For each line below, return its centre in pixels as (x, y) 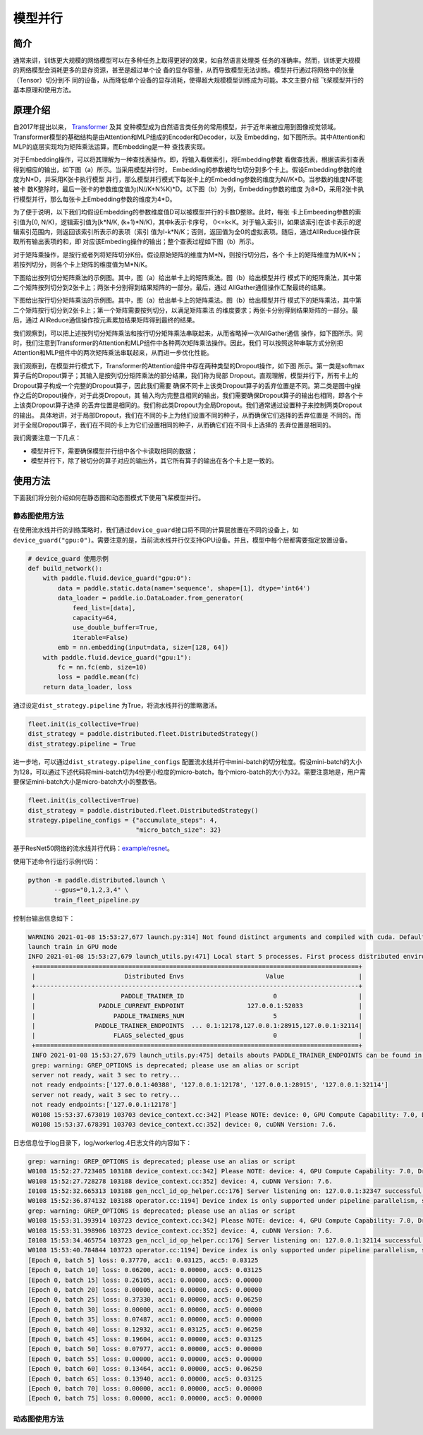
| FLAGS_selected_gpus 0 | (197, 1036)
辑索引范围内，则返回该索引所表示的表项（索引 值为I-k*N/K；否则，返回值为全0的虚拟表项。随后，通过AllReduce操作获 (187, 232)
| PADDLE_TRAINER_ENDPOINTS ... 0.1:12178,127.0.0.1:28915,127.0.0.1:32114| (197, 1026)
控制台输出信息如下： (44, 918)
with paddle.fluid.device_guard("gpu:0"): (117, 578)
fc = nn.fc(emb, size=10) (102, 667)
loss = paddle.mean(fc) (99, 677)
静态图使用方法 (38, 516)
